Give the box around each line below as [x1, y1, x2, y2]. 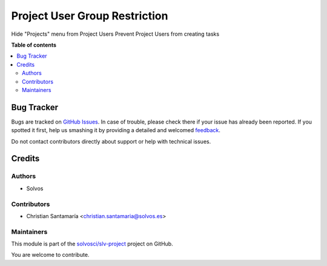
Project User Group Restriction [11, 9, 168, 22]
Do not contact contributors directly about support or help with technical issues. [11, 138, 211, 145]
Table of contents [11, 41, 57, 48]
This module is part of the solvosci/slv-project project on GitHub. [11, 240, 173, 248]
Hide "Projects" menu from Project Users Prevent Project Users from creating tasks [11, 30, 220, 38]
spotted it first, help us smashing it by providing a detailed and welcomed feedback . [11, 127, 221, 134]
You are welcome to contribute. [11, 251, 90, 259]
